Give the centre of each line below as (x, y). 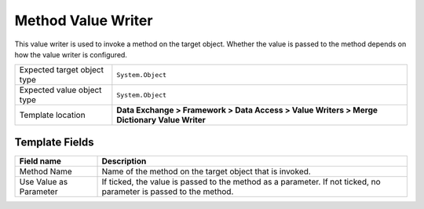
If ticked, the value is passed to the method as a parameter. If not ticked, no (241, 181)
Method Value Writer (84, 20)
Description (124, 161)
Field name (40, 161)
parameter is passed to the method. (168, 191)
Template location (52, 115)
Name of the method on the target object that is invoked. (207, 171)
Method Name (46, 171)
